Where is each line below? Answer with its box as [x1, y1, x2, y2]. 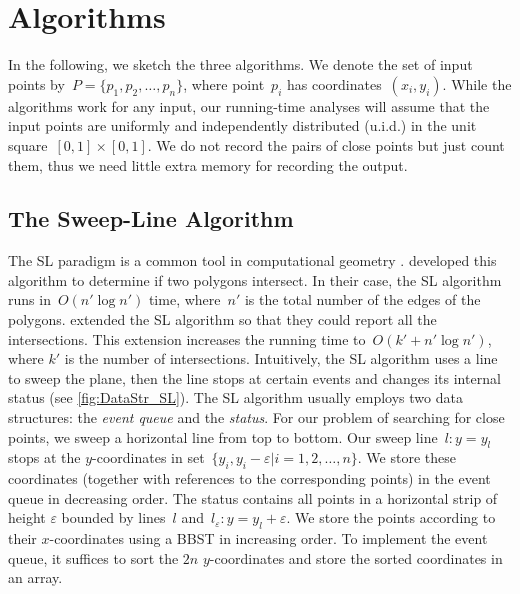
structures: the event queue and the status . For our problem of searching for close [8, 407, 505, 428]
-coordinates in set [92, 447, 205, 468]
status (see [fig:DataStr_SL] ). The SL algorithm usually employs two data [8, 387, 463, 408]
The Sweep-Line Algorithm [8, 203, 294, 234]
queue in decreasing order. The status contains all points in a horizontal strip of [8, 487, 498, 508]
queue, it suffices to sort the [8, 547, 179, 568]
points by [8, 73, 65, 94]
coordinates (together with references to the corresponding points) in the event [8, 468, 491, 489]
